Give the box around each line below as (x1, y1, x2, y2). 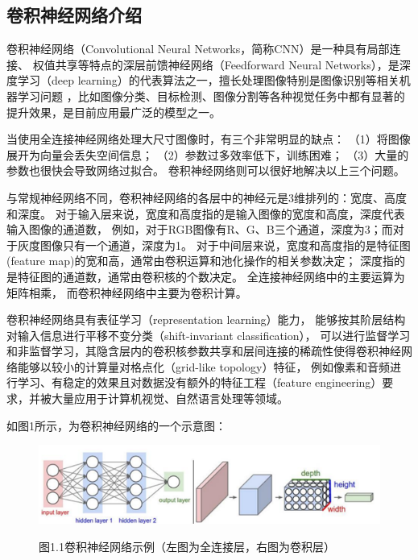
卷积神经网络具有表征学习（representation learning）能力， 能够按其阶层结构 (6, 311, 406, 328)
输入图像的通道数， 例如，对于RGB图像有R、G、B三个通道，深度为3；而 (6, 221, 393, 238)
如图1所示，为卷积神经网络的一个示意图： (6, 417, 226, 433)
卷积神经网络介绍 (6, 2, 142, 27)
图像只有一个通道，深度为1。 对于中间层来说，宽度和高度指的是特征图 (39, 236, 411, 253)
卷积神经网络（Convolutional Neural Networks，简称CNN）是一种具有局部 (6, 40, 390, 57)
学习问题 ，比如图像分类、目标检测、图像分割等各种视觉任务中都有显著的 (17, 87, 405, 104)
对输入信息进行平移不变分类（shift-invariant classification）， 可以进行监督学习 (6, 326, 411, 343)
